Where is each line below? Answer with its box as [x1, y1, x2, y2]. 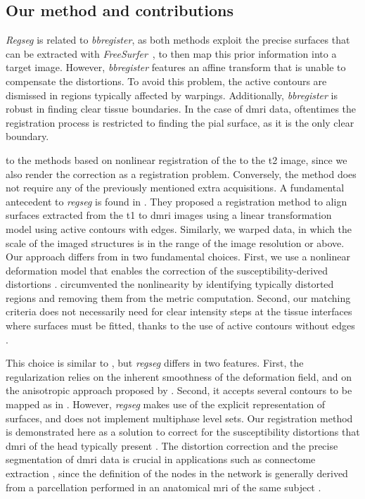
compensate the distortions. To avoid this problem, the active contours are [6, 73, 327, 88]
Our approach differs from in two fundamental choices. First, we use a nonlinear [6, 249, 350, 264]
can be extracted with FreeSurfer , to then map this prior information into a [6, 46, 337, 61]
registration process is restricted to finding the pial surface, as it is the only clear [6, 115, 354, 130]
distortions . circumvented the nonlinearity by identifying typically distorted [6, 277, 334, 291]
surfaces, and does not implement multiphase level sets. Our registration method [6, 410, 353, 425]
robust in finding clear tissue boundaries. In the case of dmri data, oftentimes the [6, 101, 357, 116]
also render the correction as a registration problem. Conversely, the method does [6, 166, 357, 181]
